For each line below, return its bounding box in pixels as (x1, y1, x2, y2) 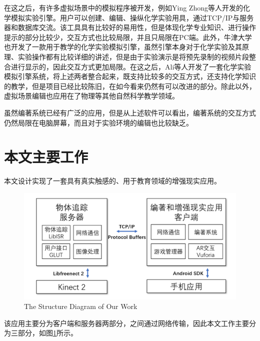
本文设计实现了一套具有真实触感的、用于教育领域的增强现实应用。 (4, 175, 221, 186)
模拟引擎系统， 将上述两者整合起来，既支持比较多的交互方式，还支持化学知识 (4, 71, 256, 81)
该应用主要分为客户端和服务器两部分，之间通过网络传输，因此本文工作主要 (4, 317, 249, 328)
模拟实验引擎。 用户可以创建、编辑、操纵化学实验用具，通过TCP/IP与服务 (10, 12, 254, 22)
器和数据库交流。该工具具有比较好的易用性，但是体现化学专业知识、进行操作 (4, 22, 256, 32)
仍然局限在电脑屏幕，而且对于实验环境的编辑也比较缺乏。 (4, 117, 193, 127)
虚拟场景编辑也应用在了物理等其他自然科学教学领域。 (4, 90, 179, 101)
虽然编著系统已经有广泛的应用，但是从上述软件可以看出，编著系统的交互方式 (4, 107, 256, 117)
